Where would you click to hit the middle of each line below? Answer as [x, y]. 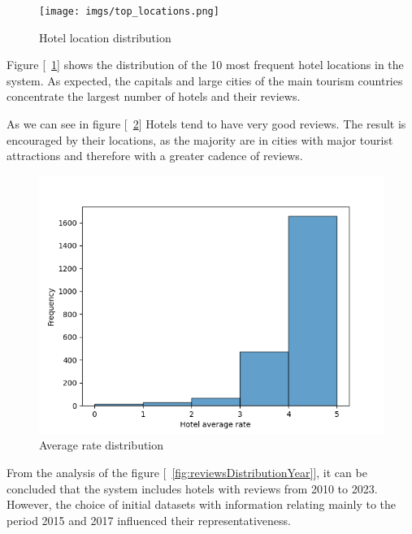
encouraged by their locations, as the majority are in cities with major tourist [200, 139]
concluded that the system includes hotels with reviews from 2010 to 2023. [192, 488]
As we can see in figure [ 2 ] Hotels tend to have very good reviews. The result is [206, 124]
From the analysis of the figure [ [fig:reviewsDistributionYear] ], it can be [187, 472]
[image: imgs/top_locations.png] [129, 11]
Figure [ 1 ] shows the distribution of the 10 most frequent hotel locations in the [205, 65]
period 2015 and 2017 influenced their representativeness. [149, 520]
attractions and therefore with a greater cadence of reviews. [155, 156]
